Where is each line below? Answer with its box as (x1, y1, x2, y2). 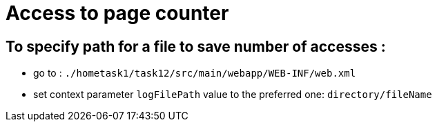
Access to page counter (6, 1, 229, 25)
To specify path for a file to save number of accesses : (6, 37, 386, 55)
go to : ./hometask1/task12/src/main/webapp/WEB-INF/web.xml (33, 67, 356, 79)
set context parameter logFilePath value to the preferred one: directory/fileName (33, 88, 432, 101)
